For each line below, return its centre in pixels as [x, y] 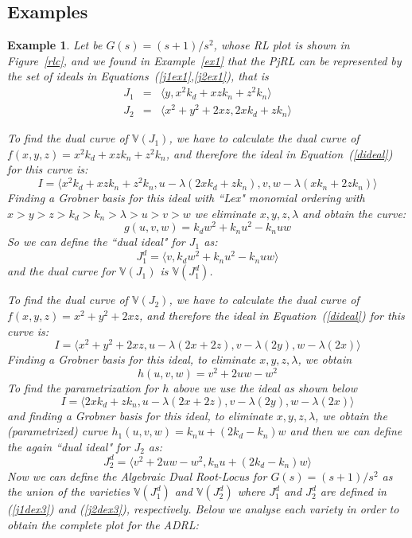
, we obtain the [351, 415]
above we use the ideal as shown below [265, 387]
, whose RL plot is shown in [282, 45]
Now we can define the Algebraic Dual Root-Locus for [137, 476]
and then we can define [346, 431]
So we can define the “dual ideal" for [96, 242]
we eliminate [225, 213]
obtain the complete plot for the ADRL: [103, 525]
